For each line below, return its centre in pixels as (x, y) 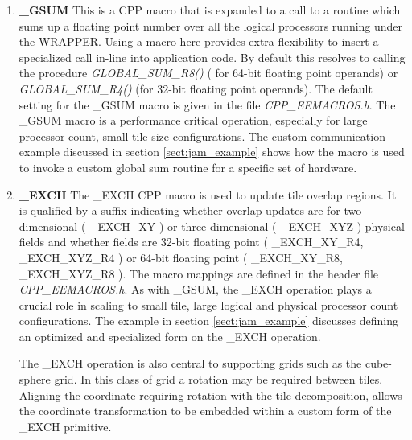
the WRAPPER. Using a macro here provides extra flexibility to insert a (199, 41)
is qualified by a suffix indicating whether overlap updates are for (179, 210)
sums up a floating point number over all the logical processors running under (211, 25)
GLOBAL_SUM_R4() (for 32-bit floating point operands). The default (196, 88)
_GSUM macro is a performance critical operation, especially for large (193, 120)
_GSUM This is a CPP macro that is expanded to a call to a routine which (210, 10)
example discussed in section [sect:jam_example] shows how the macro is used (212, 152)
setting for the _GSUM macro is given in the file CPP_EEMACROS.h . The (207, 104)
